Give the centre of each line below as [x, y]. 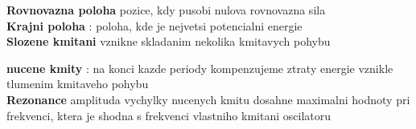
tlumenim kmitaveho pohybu [78, 84]
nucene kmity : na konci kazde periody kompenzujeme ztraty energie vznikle [200, 68]
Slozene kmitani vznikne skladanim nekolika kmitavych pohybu [169, 41]
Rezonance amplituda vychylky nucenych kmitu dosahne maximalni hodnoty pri [208, 99]
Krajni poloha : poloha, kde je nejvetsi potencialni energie [154, 25]
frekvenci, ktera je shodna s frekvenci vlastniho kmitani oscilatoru [169, 115]
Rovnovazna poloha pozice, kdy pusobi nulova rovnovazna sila [166, 10]
